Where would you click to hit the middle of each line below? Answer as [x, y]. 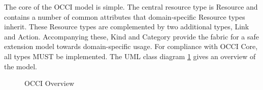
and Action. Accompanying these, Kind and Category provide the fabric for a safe [131, 36]
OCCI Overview [50, 83]
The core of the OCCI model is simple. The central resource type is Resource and [131, 7]
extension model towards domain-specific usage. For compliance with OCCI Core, [131, 46]
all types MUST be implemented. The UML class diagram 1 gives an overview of [130, 56]
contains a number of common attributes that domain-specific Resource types [125, 16]
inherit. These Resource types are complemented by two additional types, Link [127, 27]
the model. [21, 66]
